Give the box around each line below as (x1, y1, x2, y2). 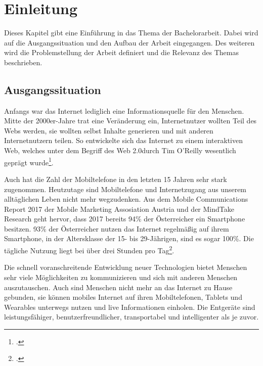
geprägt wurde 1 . (4, 155, 54, 167)
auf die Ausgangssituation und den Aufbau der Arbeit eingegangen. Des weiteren (4, 37, 255, 48)
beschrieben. (4, 57, 42, 67)
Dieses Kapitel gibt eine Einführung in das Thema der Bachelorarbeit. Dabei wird (4, 27, 258, 38)
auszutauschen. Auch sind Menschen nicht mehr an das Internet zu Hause (4, 282, 233, 292)
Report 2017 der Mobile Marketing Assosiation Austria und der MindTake (4, 203, 234, 214)
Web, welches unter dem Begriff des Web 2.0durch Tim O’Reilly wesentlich (4, 145, 236, 156)
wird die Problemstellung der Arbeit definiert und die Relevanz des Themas (4, 47, 239, 58)
